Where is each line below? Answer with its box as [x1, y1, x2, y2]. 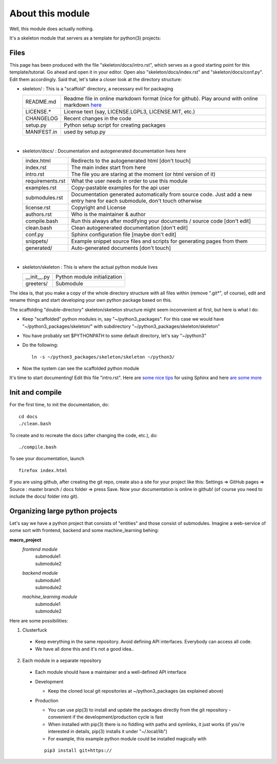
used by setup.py [64, 128, 106, 135]
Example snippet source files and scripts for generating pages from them [71, 238, 248, 245]
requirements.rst [25, 178, 66, 185]
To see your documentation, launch [9, 456, 85, 462]
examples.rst [25, 184, 57, 191]
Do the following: [22, 342, 58, 348]
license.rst [25, 204, 51, 211]
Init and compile [9, 388, 62, 397]
